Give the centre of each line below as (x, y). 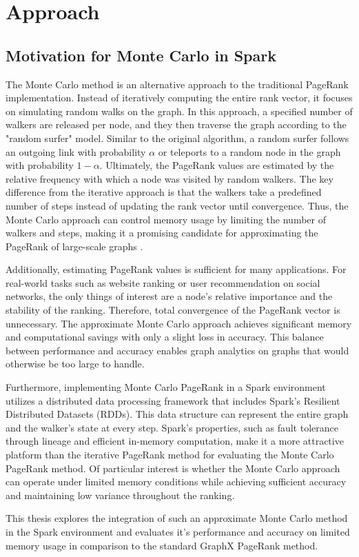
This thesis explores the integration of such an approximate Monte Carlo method (177, 518)
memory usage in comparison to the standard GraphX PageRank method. (162, 545)
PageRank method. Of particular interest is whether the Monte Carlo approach (173, 468)
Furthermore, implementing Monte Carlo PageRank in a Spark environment (166, 387)
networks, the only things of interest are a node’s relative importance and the (169, 296)
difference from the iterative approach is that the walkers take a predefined (164, 192)
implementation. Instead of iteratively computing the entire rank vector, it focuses (179, 98)
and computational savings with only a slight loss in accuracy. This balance (165, 337)
